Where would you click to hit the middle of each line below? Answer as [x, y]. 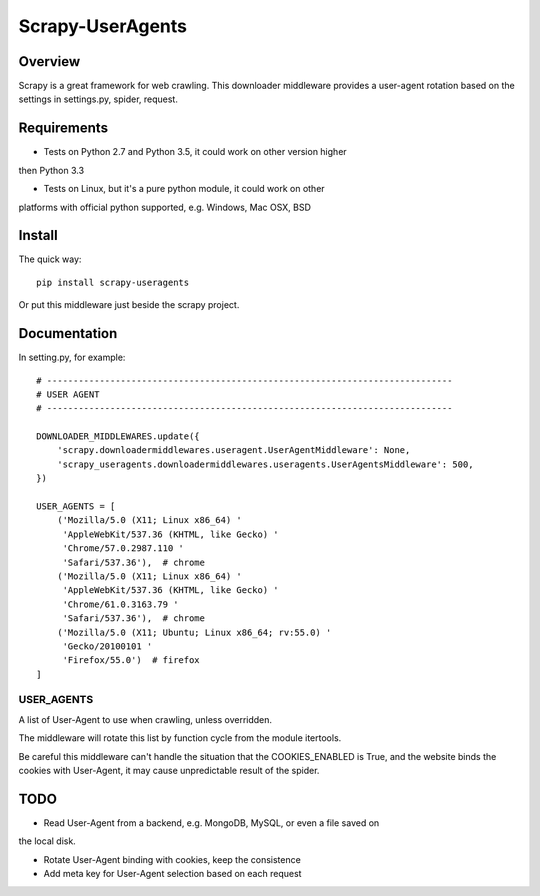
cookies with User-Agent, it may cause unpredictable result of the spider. [169, 771]
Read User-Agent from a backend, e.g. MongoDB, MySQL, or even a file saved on [211, 822]
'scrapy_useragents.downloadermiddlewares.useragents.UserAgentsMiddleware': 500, [265, 464]
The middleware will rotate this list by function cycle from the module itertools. [180, 738]
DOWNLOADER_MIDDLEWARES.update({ [118, 436]
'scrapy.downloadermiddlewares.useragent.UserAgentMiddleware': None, [233, 450]
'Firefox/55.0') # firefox [131, 660]
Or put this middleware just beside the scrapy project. [129, 305]
